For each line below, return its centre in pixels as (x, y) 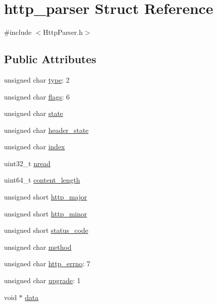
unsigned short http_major (46, 197)
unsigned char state (34, 113)
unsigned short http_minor (46, 213)
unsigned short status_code (46, 230)
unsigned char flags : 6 (37, 96)
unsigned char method (38, 247)
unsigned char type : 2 (37, 79)
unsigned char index (35, 147)
